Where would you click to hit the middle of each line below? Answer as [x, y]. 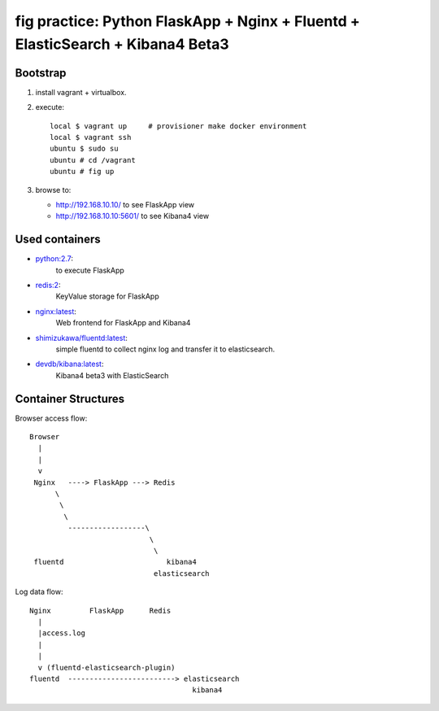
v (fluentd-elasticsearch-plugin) [106, 667]
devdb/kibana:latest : [70, 364]
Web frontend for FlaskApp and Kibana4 [123, 323]
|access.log [61, 633]
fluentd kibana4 [115, 562]
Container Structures [70, 399]
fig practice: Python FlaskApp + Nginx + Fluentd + [188, 21]
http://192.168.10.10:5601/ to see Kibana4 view [133, 216]
